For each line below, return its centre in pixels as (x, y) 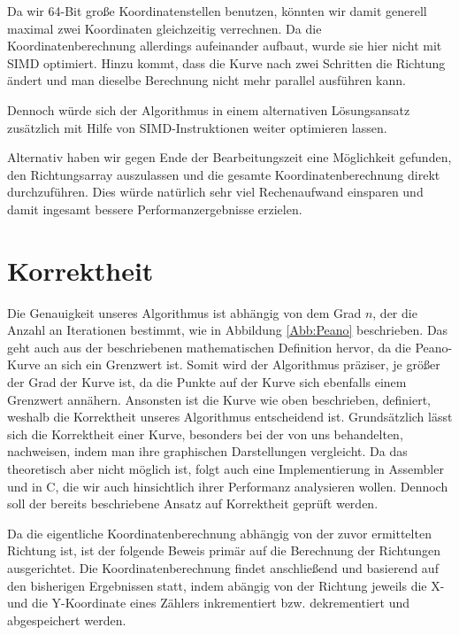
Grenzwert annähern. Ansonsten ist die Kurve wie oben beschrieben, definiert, (219, 399)
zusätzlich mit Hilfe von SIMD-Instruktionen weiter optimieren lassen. (197, 127)
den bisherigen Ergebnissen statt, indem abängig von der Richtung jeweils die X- (226, 585)
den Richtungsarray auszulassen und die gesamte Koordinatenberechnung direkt (224, 174)
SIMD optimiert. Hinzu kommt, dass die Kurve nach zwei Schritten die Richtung (226, 62)
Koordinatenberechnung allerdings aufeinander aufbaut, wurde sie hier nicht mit (225, 46)
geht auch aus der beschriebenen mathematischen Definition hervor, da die (209, 347)
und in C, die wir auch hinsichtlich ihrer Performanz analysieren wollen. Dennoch (228, 486)
